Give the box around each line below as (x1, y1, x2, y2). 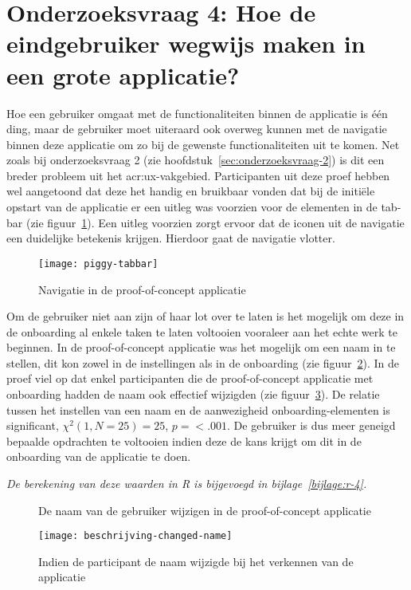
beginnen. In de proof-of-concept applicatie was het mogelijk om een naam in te (6, 339, 396, 356)
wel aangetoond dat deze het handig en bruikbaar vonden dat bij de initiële (6, 183, 375, 199)
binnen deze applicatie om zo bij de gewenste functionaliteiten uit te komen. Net (6, 136, 400, 152)
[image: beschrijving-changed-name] (38, 530, 233, 542)
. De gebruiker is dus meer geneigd (227, 417, 396, 434)
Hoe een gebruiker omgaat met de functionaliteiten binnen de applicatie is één (6, 104, 388, 121)
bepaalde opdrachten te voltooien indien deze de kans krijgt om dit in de (6, 432, 362, 449)
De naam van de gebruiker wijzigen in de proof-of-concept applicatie (38, 501, 371, 518)
